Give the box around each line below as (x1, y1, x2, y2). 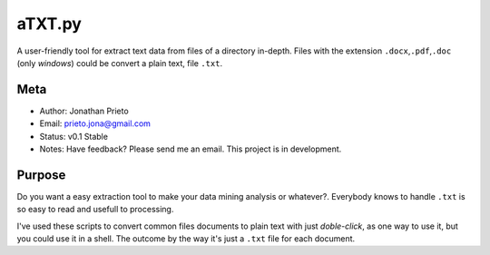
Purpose (16, 167, 66, 182)
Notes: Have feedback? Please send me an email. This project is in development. (39, 143, 342, 154)
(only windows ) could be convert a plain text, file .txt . (16, 57, 222, 68)
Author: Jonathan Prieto (39, 105, 129, 116)
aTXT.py (16, 14, 82, 34)
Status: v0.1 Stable (39, 131, 109, 142)
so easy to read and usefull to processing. (16, 204, 174, 215)
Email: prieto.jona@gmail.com (39, 118, 152, 129)
